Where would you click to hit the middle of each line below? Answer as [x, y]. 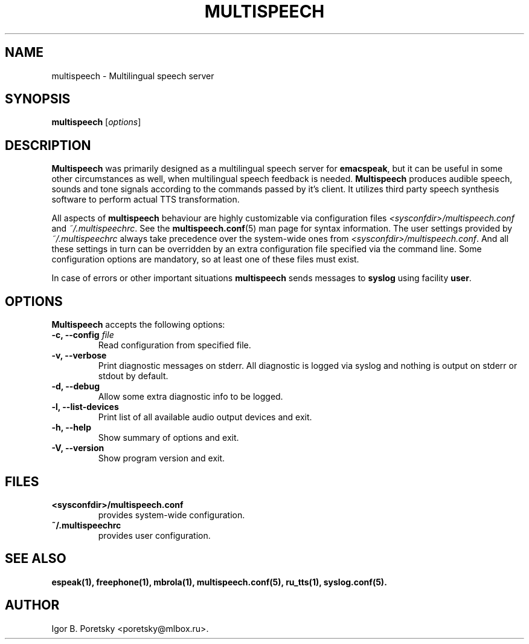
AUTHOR [32, 605]
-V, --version [78, 448]
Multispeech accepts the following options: [138, 325]
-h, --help [71, 428]
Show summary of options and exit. [168, 438]
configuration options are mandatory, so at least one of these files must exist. [205, 259]
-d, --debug [75, 386]
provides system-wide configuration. [172, 515]
